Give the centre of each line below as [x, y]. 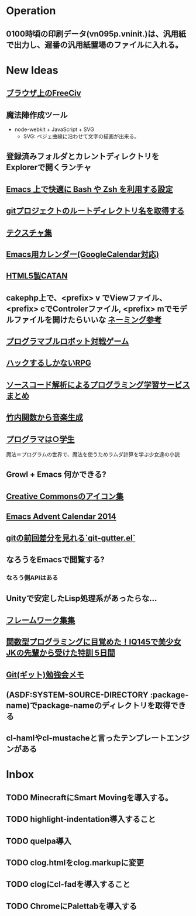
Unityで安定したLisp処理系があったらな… [82, 599]
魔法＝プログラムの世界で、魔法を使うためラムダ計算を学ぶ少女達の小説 [93, 454]
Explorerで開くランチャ [49, 168]
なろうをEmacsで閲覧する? [55, 560]
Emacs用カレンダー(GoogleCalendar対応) [83, 254]
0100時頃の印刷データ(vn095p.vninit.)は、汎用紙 [96, 34]
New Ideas [32, 70]
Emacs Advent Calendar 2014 [61, 517]
